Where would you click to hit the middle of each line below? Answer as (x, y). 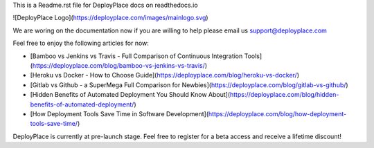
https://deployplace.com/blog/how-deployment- (277, 113)
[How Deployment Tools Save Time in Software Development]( (119, 113)
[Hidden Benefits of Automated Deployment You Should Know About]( (130, 95)
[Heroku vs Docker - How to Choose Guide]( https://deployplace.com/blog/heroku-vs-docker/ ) (165, 75)
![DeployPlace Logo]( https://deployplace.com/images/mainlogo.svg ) (110, 18)
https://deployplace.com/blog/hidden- (284, 95)
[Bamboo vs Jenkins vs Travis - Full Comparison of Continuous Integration (136, 56)
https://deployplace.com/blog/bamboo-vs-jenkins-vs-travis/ (119, 65)
